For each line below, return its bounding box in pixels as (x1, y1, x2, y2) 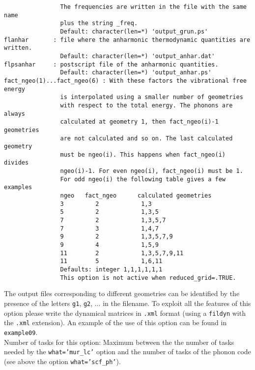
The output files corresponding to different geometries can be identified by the (4, 288, 240, 299)
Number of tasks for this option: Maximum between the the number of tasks (4, 336, 234, 347)
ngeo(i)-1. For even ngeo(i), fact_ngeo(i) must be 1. (60, 168, 243, 175)
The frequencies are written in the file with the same (60, 3, 247, 10)
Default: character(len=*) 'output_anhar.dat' (60, 52, 215, 60)
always (4, 110, 25, 117)
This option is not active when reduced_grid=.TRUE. (60, 274, 236, 281)
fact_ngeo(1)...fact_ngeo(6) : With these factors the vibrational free (4, 77, 247, 84)
